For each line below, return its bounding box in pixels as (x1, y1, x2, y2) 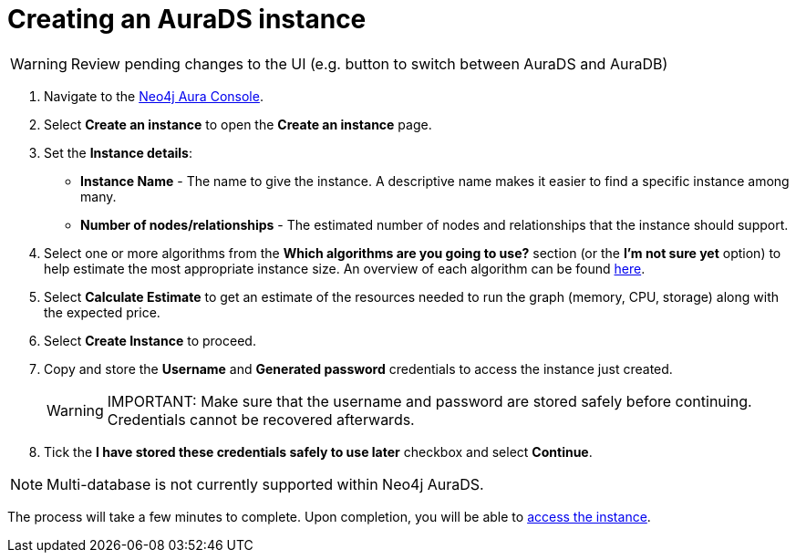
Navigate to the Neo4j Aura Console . (44, 88, 264, 104)
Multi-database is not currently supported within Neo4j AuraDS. (47, 474, 484, 493)
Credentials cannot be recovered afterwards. (107, 410, 415, 429)
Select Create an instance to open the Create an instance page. (44, 116, 432, 132)
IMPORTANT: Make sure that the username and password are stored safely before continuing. (107, 391, 752, 410)
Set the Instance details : (44, 144, 193, 161)
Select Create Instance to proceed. (44, 332, 256, 348)
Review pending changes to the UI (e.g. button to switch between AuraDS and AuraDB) (70, 54, 668, 73)
